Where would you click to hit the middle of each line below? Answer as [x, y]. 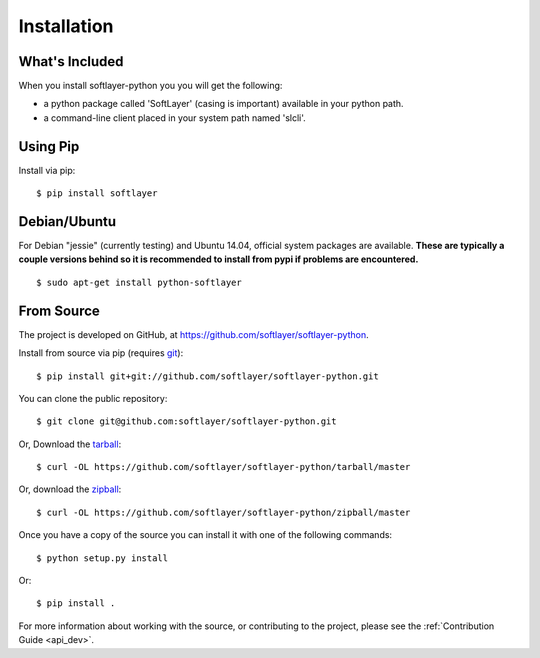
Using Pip [49, 146]
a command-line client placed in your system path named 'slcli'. [175, 117]
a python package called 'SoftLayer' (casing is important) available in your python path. [223, 104]
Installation [66, 26]
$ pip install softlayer [97, 193]
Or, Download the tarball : [70, 444]
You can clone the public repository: [93, 398]
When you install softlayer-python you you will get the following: [150, 86]
